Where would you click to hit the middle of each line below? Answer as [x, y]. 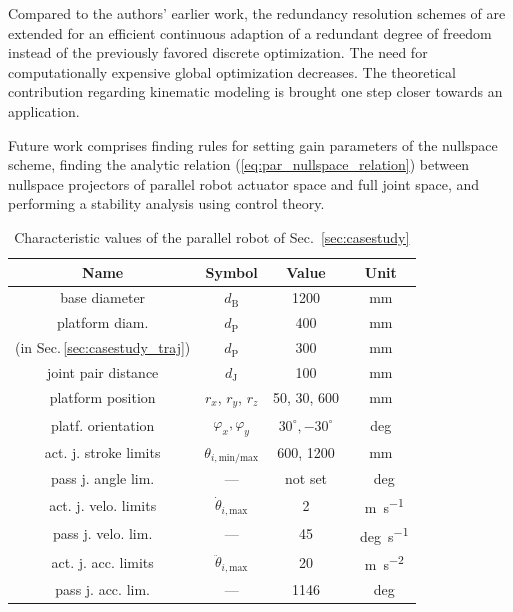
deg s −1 [384, 534]
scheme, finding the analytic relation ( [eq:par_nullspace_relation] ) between [239, 164]
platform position [102, 397]
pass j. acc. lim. [102, 588]
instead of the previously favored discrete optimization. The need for [218, 52]
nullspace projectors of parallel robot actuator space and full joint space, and [244, 183]
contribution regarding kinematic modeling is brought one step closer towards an [255, 91]
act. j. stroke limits [102, 452]
